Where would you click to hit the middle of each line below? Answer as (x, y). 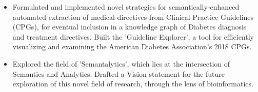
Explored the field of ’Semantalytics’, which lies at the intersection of (121, 63)
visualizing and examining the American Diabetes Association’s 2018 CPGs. (132, 47)
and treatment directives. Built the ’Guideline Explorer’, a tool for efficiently (133, 36)
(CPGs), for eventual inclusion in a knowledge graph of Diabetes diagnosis (130, 27)
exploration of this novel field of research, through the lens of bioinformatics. (133, 84)
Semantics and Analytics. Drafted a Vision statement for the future (119, 73)
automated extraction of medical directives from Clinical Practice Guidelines (133, 17)
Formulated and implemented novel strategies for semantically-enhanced (126, 7)
